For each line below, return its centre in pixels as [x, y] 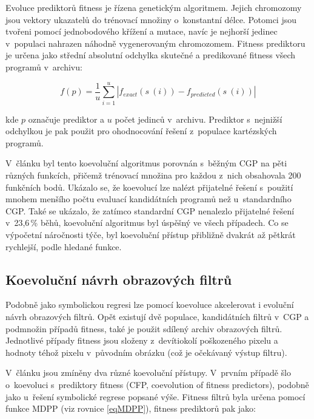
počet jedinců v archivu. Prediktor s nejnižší [199, 119]
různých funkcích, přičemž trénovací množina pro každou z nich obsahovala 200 [153, 175]
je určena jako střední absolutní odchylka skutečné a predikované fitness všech [151, 55]
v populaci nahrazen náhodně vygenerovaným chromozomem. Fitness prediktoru [155, 43]
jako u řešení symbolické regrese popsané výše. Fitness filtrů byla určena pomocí [155, 396]
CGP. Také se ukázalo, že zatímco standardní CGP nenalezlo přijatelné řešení [150, 210]
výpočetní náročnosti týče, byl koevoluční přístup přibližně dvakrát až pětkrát [151, 235]
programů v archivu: [44, 66]
